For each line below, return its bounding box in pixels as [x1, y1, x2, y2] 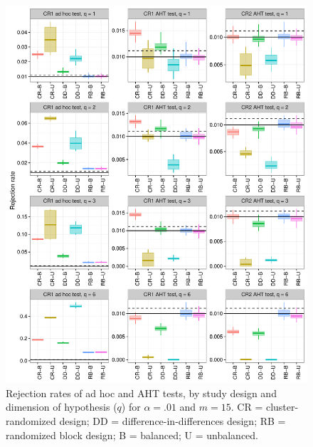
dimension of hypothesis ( [6, 399, 117, 414]
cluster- [265, 399, 299, 414]
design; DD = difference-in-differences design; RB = [59, 413, 286, 428]
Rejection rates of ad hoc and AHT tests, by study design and [6, 385, 277, 400]
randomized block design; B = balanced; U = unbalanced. [6, 427, 258, 442]
